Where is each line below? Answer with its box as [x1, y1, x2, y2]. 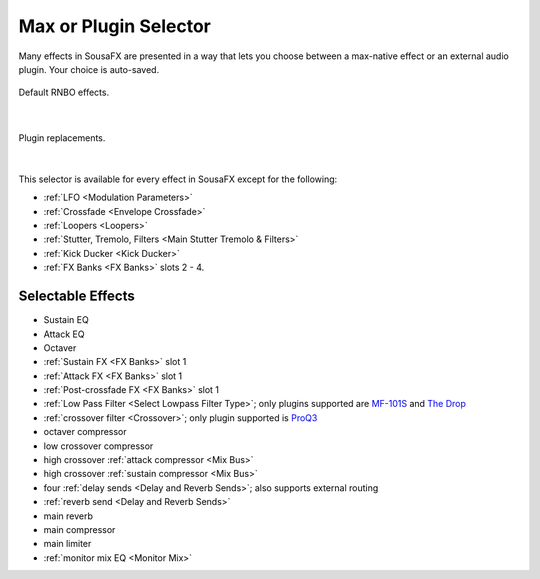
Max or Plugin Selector [18, 15, 212, 37]
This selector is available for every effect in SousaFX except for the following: [18, 173, 338, 185]
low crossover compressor [43, 440, 154, 452]
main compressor [43, 524, 116, 535]
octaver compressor [43, 426, 127, 438]
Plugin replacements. [18, 132, 106, 144]
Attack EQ [43, 328, 85, 340]
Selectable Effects [18, 288, 135, 305]
